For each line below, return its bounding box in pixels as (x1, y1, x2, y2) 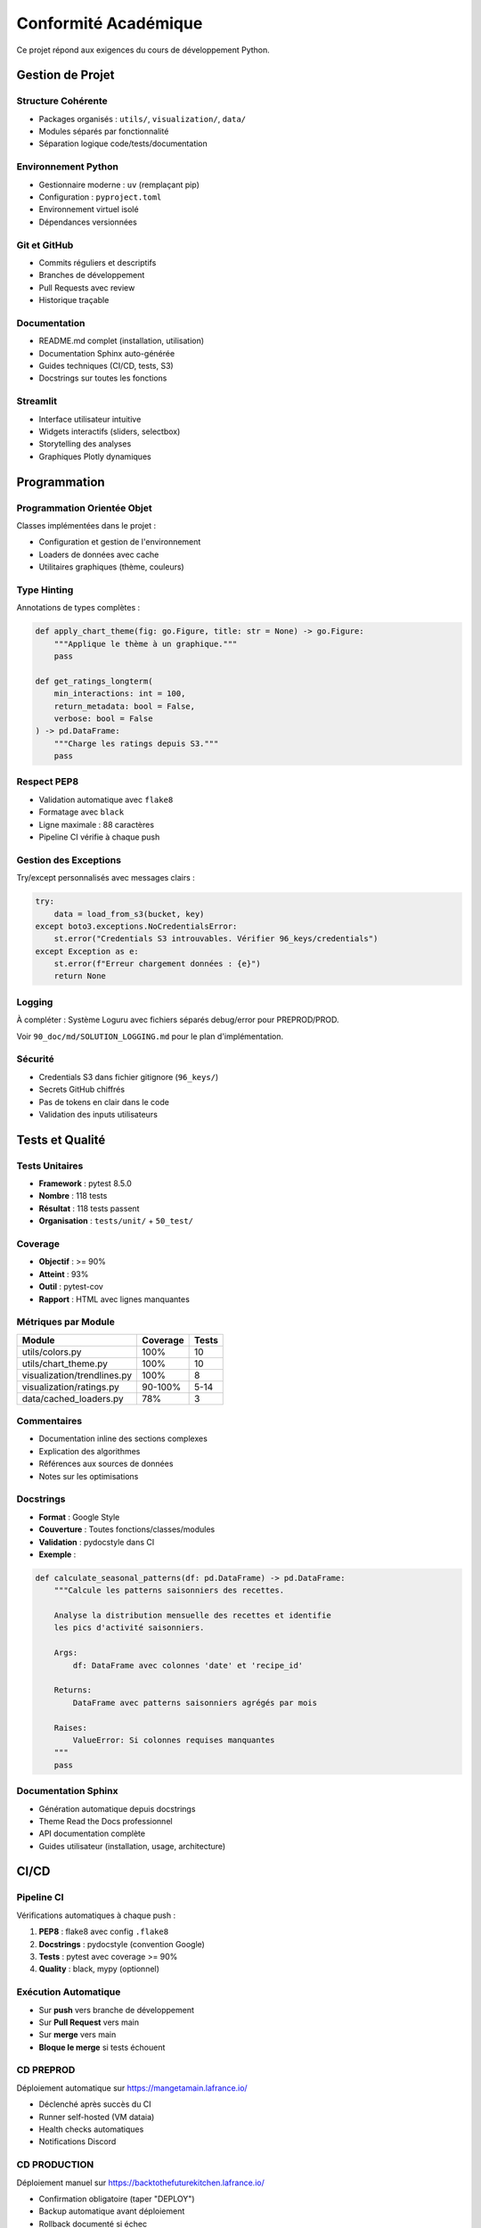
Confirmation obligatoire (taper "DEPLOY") (38, 2193, 195, 2204)
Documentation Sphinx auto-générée (38, 348, 175, 358)
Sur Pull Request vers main (38, 2017, 140, 2027)
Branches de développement (38, 270, 145, 281)
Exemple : (38, 1549, 77, 1560)
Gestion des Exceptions (16, 854, 122, 866)
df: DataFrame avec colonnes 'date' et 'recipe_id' (72, 1660, 304, 1670)
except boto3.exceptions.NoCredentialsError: (35, 921, 238, 931)
